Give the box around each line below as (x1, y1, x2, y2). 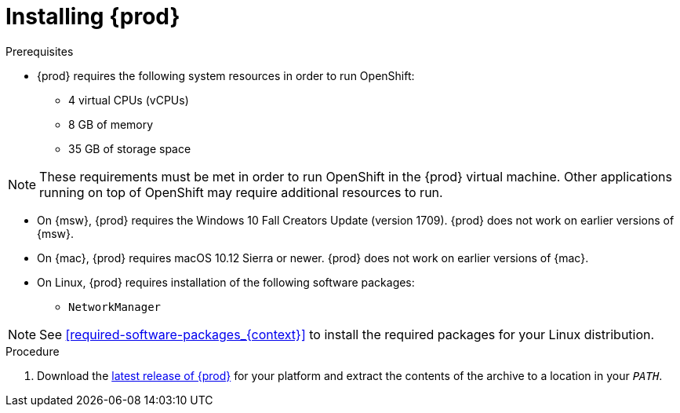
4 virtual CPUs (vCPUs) (68, 93, 189, 107)
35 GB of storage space (68, 141, 191, 155)
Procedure (5, 344, 60, 358)
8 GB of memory (68, 117, 154, 131)
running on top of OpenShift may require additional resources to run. (39, 184, 443, 200)
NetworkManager (68, 300, 162, 313)
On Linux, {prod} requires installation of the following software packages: (37, 275, 415, 289)
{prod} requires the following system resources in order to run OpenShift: (37, 68, 415, 82)
